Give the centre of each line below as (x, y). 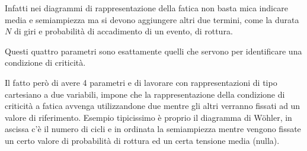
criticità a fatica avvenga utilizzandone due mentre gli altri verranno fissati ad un (153, 106)
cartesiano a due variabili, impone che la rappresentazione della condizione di (145, 94)
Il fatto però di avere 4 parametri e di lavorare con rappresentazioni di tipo (141, 82)
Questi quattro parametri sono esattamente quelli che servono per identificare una (153, 51)
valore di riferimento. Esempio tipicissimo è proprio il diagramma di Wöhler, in (148, 117)
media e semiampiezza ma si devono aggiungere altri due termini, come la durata (152, 19)
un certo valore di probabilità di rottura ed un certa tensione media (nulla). (142, 140)
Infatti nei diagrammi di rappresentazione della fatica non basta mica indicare (146, 8)
